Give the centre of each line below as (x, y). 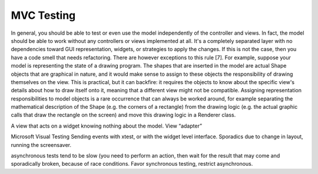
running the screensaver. (41, 145)
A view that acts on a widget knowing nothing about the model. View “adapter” (107, 126)
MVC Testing (43, 15)
